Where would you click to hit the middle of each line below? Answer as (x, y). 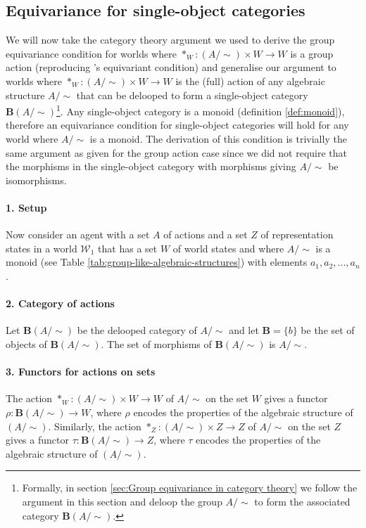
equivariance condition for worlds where (91, 53)
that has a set (128, 248)
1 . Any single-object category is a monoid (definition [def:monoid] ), (201, 110)
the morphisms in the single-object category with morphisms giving (151, 166)
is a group (312, 53)
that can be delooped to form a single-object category (192, 95)
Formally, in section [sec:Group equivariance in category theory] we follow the (190, 488)
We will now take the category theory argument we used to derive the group (170, 40)
